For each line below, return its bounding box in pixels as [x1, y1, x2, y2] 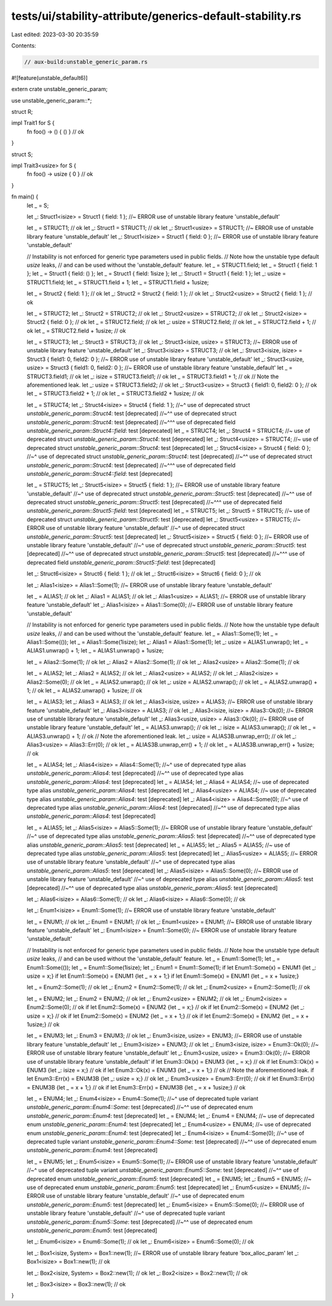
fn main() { [11, 193, 39, 200]
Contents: [11, 42, 36, 49]
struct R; [11, 108, 33, 116]
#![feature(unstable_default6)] [11, 74, 88, 81]
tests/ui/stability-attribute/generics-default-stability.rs [11, 9, 301, 23]
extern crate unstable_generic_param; [11, 85, 108, 93]
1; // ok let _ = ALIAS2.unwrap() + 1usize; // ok [26, 686, 143, 694]
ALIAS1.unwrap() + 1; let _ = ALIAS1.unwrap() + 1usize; [26, 647, 164, 654]
